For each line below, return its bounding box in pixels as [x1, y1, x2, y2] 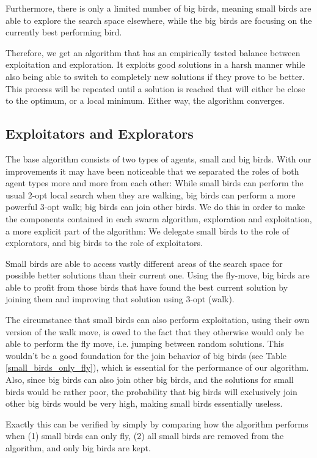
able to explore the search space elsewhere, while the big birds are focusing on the [5, 13, 312, 26]
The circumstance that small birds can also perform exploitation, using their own [5, 313, 310, 326]
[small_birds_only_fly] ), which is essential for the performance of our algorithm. [5, 361, 309, 374]
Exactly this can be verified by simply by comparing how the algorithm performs [5, 417, 308, 430]
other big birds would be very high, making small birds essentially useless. [5, 397, 283, 410]
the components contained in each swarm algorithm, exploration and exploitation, [5, 212, 312, 225]
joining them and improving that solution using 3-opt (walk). [5, 293, 235, 305]
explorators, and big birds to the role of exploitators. [5, 236, 203, 249]
